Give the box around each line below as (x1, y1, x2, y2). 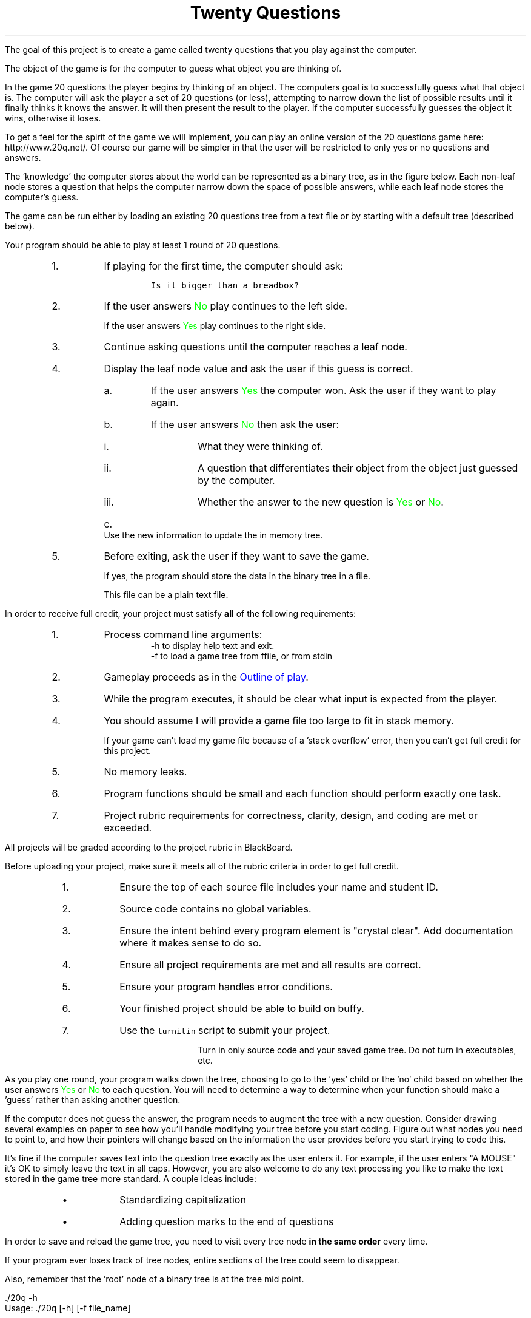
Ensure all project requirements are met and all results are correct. (119, 958, 421, 971)
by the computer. (198, 474, 275, 486)
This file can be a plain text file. (104, 589, 229, 600)
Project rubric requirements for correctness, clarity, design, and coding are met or (104, 809, 478, 821)
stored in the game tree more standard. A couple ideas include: (5, 1173, 257, 1184)
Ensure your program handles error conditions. (119, 980, 333, 993)
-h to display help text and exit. (150, 640, 275, 651)
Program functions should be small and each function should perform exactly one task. (104, 787, 501, 800)
